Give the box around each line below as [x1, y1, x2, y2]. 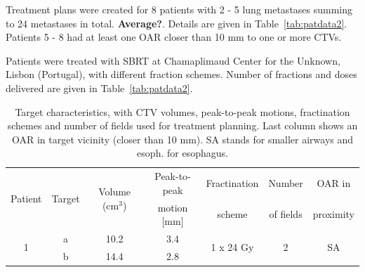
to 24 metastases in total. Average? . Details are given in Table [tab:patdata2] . [6, 15, 347, 30]
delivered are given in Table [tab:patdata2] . [6, 80, 193, 95]
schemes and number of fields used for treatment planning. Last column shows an [7, 118, 358, 133]
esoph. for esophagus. [137, 145, 228, 160]
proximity [312, 207, 354, 221]
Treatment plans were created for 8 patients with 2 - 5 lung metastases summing [6, 2, 353, 16]
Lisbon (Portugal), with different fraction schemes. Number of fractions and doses [6, 67, 357, 82]
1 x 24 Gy [211, 240, 254, 254]
